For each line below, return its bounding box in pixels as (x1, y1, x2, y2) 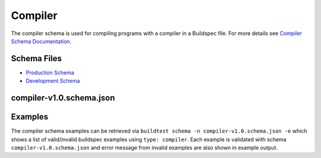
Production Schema (26, 69, 74, 76)
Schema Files (11, 53, 62, 64)
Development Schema (26, 77, 80, 84)
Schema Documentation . (11, 37, 72, 45)
